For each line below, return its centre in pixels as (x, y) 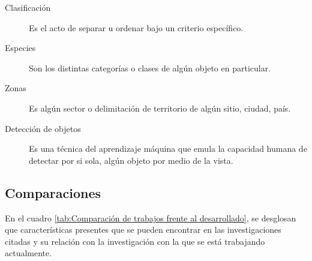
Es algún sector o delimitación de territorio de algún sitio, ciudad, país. (160, 108)
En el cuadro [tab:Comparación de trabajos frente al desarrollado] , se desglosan (151, 217)
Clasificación (28, 7)
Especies (20, 48)
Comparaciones (53, 192)
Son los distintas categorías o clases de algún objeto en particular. (150, 67)
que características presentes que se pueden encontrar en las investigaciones (143, 229)
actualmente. (28, 253)
